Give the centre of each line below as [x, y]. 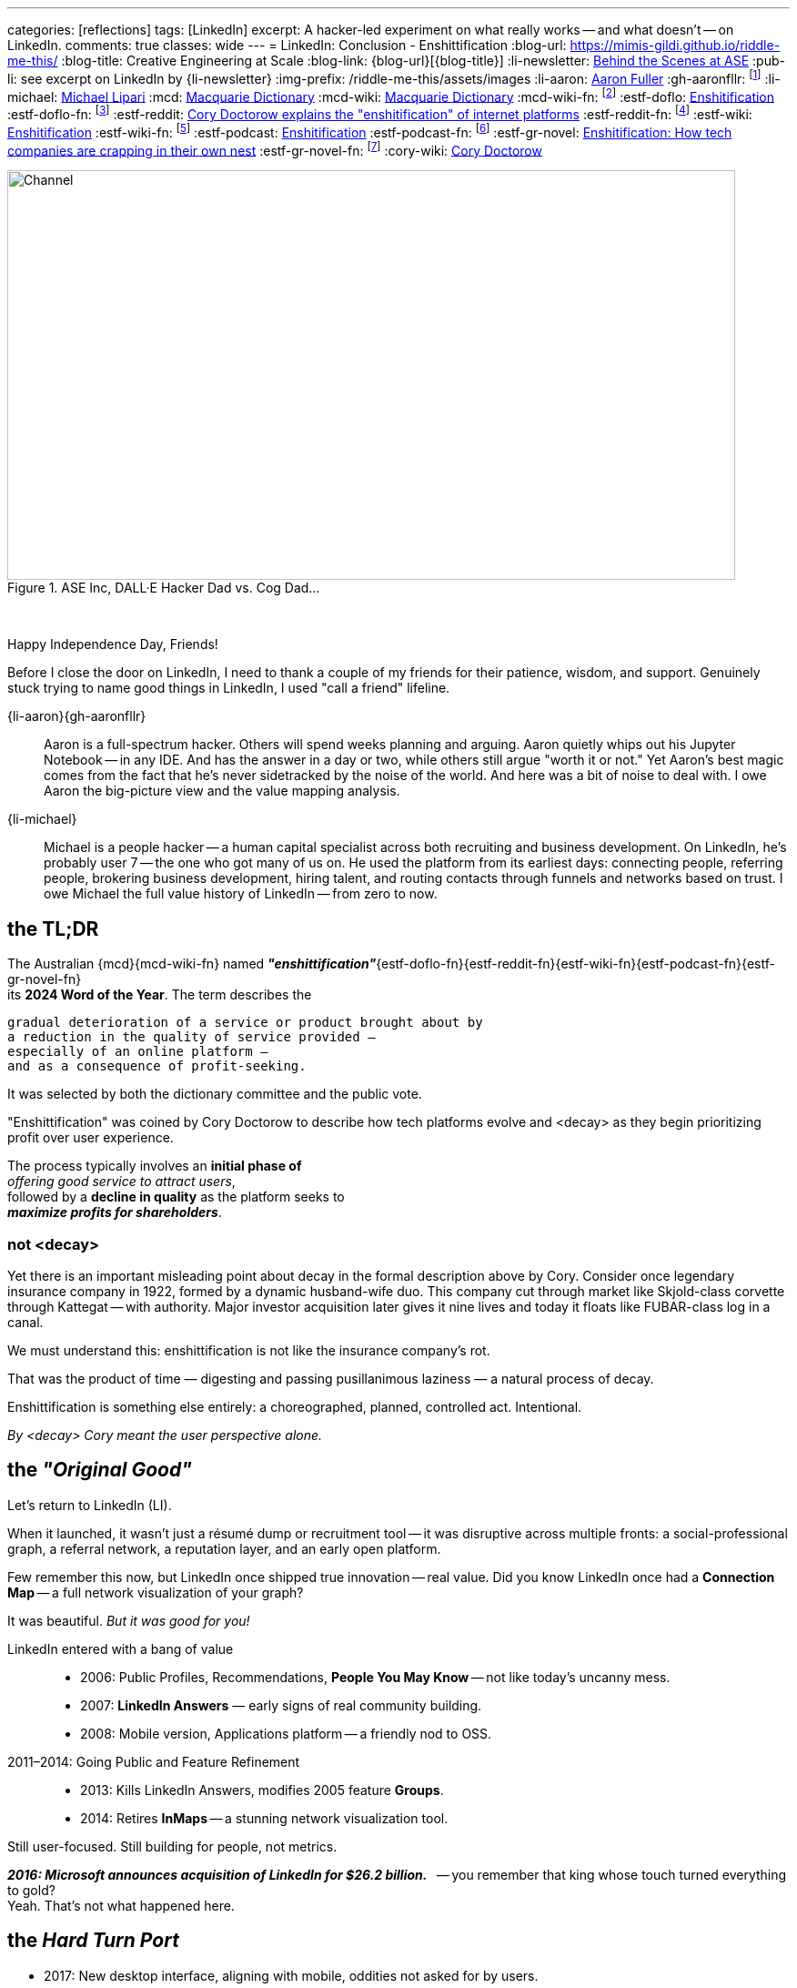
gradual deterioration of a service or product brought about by [245, 1023]
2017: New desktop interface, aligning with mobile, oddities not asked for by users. [291, 1975]
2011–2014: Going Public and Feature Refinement [154, 1761]
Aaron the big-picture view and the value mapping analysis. [222, 791]
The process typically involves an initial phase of [155, 1166]
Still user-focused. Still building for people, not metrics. [172, 1846]
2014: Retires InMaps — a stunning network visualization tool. [264, 1818]
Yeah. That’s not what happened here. [121, 1905]
